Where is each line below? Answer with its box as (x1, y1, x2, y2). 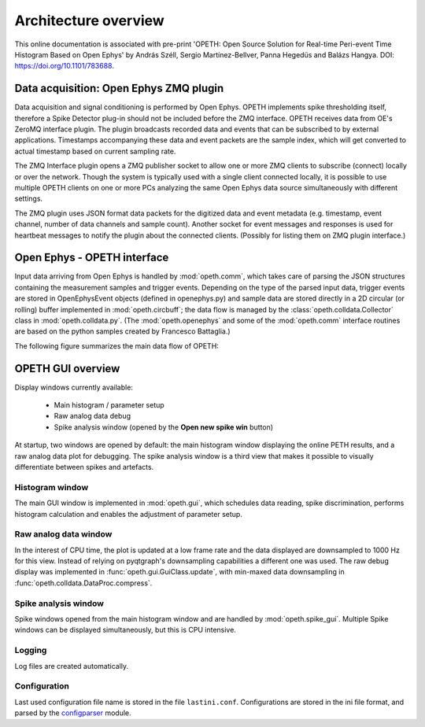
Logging (14, 645, 47, 656)
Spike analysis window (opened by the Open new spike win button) (54, 422, 274, 432)
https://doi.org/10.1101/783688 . (14, 61, 114, 71)
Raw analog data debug (54, 411, 131, 421)
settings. (14, 194, 43, 204)
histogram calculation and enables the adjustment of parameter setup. (14, 509, 243, 518)
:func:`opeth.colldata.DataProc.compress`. (14, 578, 153, 588)
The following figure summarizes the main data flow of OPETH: (14, 341, 220, 350)
